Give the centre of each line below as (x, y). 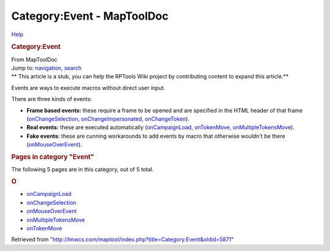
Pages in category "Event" (53, 157)
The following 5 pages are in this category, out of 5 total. (82, 169)
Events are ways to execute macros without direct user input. (88, 88)
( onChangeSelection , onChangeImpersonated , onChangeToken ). (108, 119)
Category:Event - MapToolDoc (90, 16)
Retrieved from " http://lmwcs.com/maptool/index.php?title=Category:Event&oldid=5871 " (123, 239)
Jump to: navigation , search (46, 68)
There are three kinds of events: (52, 99)
